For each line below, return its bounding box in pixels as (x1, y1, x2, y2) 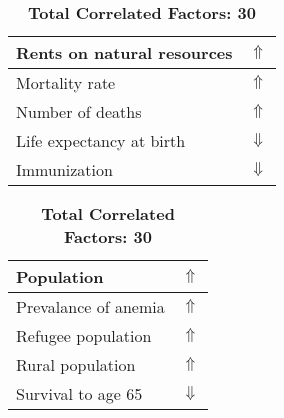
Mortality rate (16, 71, 116, 94)
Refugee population (16, 324, 152, 347)
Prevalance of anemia (16, 295, 165, 318)
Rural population (16, 353, 136, 376)
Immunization (16, 158, 113, 181)
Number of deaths (16, 100, 142, 123)
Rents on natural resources (16, 41, 233, 64)
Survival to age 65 (16, 382, 143, 405)
